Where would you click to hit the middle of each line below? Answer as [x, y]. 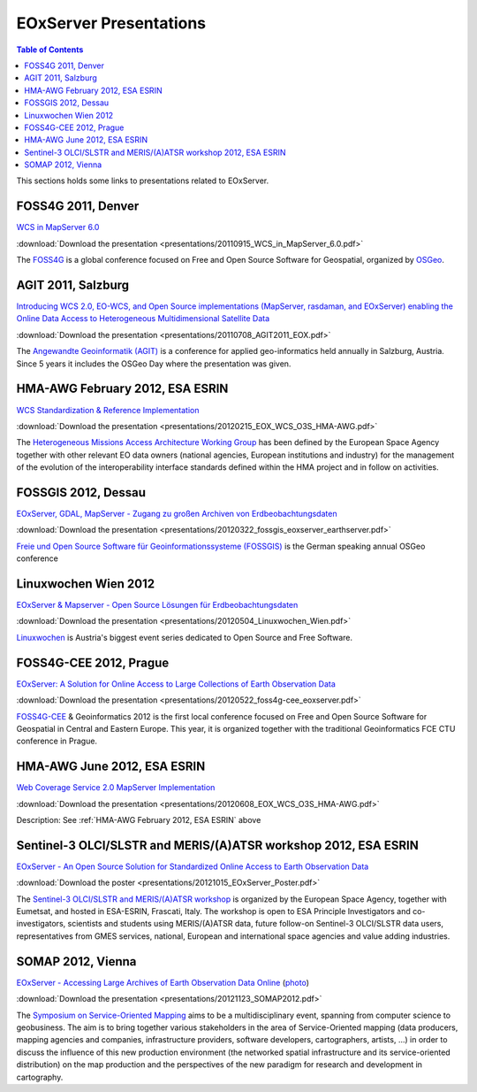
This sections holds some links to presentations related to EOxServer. [143, 181]
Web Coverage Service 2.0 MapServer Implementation [116, 788]
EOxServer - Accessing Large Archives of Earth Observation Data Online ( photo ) [163, 982]
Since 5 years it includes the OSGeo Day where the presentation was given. [154, 364]
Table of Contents [50, 50]
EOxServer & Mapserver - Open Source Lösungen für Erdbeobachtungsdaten [157, 605]
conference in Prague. [57, 741]
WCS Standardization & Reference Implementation [108, 410]
